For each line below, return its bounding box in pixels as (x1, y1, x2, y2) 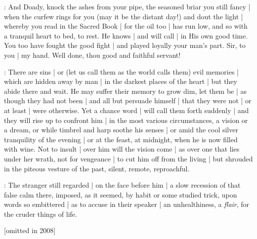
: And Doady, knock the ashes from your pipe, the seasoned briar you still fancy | (4, 1, 251, 11)
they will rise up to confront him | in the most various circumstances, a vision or (4, 115, 248, 125)
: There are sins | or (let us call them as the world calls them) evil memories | (4, 66, 239, 77)
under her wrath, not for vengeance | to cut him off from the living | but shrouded (4, 153, 253, 163)
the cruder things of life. (4, 208, 77, 219)
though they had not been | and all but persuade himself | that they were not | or (4, 95, 252, 106)
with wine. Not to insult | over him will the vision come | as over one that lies (4, 144, 240, 154)
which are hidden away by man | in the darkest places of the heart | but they (4, 76, 237, 86)
